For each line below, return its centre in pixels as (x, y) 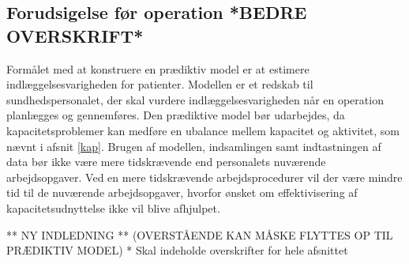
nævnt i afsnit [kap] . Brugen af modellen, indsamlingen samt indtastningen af (194, 146)
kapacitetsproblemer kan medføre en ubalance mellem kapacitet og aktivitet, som (203, 130)
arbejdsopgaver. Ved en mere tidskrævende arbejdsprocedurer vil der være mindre (204, 177)
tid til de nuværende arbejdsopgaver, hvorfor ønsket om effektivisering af (182, 192)
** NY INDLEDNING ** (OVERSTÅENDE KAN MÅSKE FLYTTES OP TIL (200, 234)
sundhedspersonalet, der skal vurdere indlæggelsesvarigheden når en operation (195, 99)
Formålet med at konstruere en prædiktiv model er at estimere (158, 68)
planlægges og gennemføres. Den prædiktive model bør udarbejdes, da (176, 115)
